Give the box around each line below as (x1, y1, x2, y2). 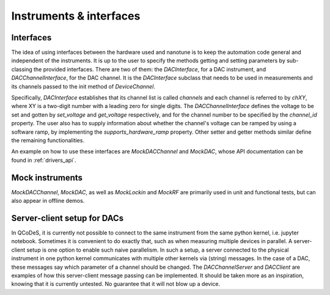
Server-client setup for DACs (11, 213, 124, 223)
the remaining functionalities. (11, 136, 85, 144)
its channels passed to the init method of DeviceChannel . (11, 82, 156, 90)
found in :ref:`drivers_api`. (11, 156, 76, 164)
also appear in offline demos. (11, 197, 85, 205)
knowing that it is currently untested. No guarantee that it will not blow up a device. (11, 280, 220, 288)
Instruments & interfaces (11, 9, 141, 23)
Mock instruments (11, 172, 82, 183)
